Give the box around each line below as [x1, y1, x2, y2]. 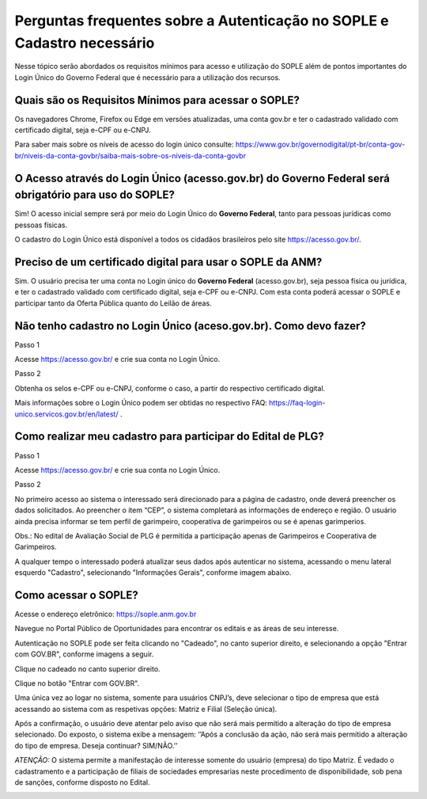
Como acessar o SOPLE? [14, 588, 138, 602]
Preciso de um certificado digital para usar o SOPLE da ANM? [14, 255, 323, 268]
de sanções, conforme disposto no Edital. [14, 778, 150, 787]
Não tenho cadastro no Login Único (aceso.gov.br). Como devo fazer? [14, 319, 367, 333]
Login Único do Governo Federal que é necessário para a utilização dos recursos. [14, 72, 281, 82]
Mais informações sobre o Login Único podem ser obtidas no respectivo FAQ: [14, 398, 268, 408]
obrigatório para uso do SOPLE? [14, 188, 176, 202]
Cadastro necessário [14, 34, 155, 51]
